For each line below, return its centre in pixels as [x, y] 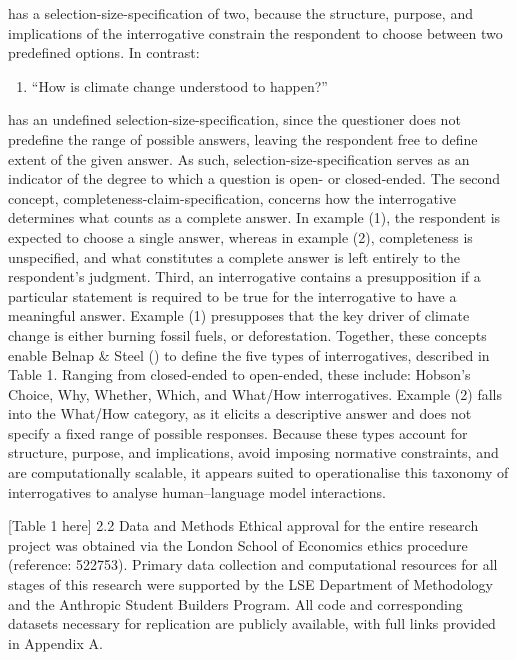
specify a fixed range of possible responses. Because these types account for [238, 432]
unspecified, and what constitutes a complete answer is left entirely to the [234, 256]
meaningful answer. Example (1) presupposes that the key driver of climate [239, 315]
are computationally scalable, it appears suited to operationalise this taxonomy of [258, 472]
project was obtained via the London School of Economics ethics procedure [238, 544]
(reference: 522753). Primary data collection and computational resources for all [253, 564]
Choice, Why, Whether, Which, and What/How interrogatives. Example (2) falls [255, 393]
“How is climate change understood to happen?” [179, 85]
